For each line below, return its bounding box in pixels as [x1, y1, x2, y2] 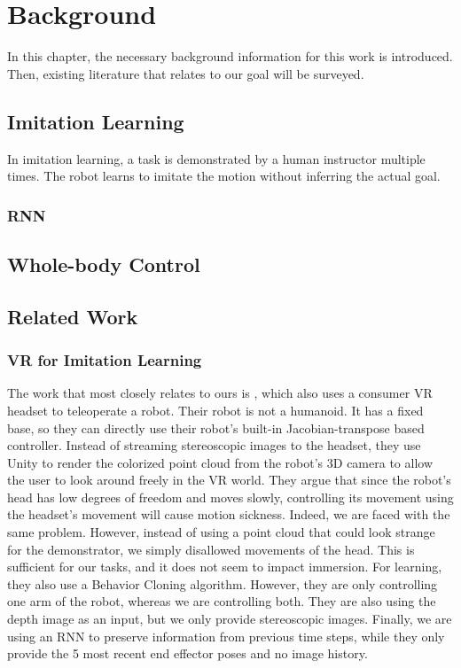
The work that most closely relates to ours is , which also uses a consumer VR [7, 384, 433, 402]
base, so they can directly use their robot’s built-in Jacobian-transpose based [7, 418, 425, 437]
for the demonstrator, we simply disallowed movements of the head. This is [7, 540, 415, 558]
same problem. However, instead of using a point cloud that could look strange [7, 523, 435, 541]
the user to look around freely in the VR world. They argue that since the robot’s [7, 470, 451, 489]
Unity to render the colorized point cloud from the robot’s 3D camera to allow [7, 453, 434, 471]
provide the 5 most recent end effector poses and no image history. [7, 644, 368, 663]
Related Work [7, 302, 138, 330]
